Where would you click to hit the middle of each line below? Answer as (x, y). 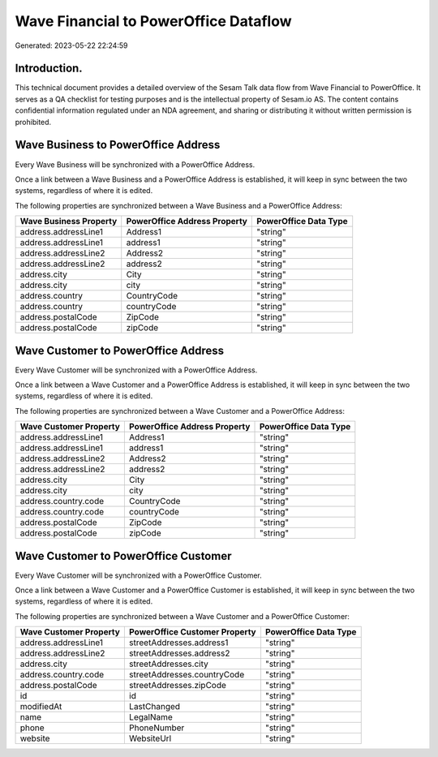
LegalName (151, 717)
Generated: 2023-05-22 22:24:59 (71, 45)
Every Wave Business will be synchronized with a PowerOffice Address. (135, 164)
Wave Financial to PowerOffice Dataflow (153, 21)
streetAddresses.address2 (179, 653)
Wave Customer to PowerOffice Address (120, 350)
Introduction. (49, 69)
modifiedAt (41, 707)
